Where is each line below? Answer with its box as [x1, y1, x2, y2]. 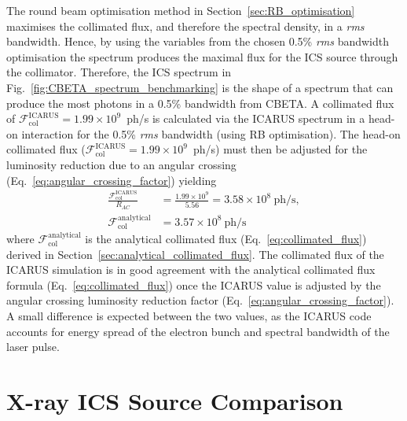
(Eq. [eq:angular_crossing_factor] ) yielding [6, 172, 217, 188]
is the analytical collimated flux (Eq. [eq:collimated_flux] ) [85, 230, 367, 246]
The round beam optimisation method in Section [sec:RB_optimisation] [6, 2, 355, 18]
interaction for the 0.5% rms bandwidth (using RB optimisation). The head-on [21, 125, 401, 142]
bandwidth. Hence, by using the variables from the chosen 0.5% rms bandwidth [6, 33, 389, 50]
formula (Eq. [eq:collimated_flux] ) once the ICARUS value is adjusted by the [6, 276, 381, 293]
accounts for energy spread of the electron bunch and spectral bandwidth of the [6, 323, 390, 339]
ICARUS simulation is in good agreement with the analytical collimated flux [6, 261, 376, 278]
